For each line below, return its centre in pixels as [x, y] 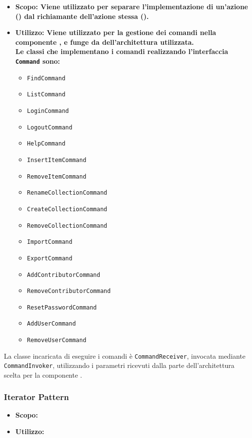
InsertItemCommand [57, 160]
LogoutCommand [50, 127]
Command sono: [38, 61]
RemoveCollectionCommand [67, 226]
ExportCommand [50, 258]
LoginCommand [48, 111]
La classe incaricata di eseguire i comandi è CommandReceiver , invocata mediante [125, 356]
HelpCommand [46, 144]
